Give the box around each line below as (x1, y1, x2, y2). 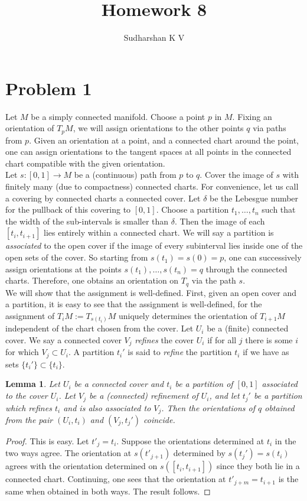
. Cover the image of (200, 168, 273, 181)
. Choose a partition (156, 203, 229, 216)
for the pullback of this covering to (5, 203, 131, 216)
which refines (5, 401, 52, 414)
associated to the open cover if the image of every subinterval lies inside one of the (5, 239, 303, 252)
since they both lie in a (216, 460, 300, 472)
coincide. (143, 413, 175, 425)
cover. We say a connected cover (5, 333, 122, 346)
